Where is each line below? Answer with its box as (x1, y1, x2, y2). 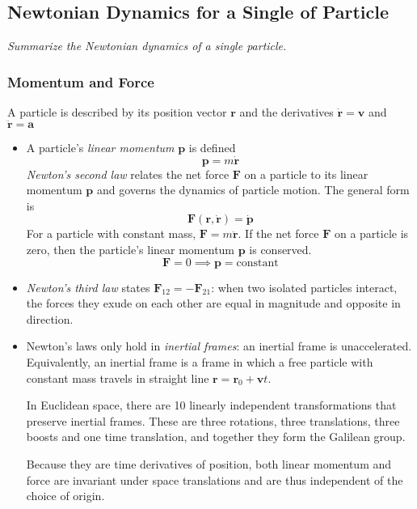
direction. (26, 310, 74, 327)
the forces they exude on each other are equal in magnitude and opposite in (26, 295, 401, 312)
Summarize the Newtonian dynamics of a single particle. (7, 37, 287, 54)
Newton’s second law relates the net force (26, 165, 230, 182)
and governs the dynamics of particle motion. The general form (96, 181, 410, 198)
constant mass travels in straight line (26, 369, 209, 386)
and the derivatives (239, 104, 334, 121)
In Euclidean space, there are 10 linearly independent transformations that (26, 397, 397, 414)
